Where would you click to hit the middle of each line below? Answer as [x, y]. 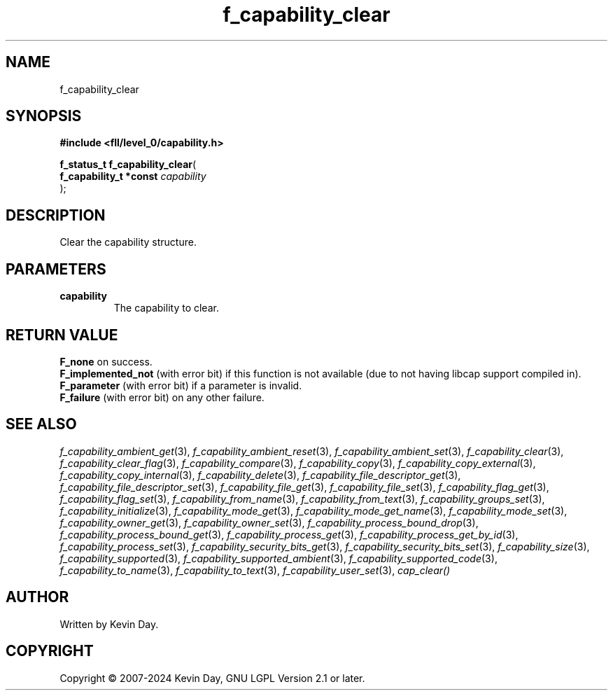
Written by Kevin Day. [109, 624]
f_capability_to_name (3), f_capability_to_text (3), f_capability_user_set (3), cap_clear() [255, 570]
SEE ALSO [41, 424]
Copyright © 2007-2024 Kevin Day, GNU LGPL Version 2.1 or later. [212, 678]
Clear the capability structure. [128, 242]
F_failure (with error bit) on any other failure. [162, 397]
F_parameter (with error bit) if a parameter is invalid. [181, 385]
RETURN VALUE [62, 335]
